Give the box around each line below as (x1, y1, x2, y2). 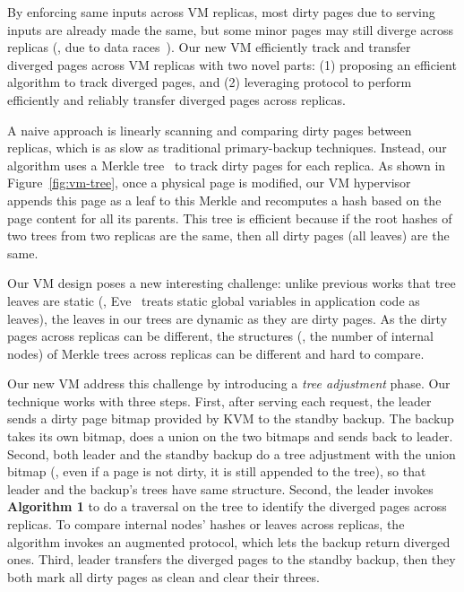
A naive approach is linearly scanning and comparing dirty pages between (7, 120, 412, 139)
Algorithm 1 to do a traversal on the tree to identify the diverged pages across (7, 497, 447, 516)
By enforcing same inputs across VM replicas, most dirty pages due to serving (7, 3, 435, 21)
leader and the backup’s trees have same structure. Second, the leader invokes (7, 479, 434, 498)
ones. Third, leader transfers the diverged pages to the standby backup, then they (7, 550, 456, 569)
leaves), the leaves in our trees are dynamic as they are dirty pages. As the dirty (7, 309, 448, 327)
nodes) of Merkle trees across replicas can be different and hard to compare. (7, 344, 425, 362)
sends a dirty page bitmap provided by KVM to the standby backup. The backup (7, 409, 454, 428)
